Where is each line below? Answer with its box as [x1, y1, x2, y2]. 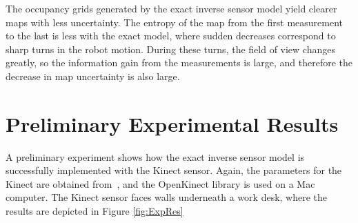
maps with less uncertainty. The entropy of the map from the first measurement [6, 14, 343, 29]
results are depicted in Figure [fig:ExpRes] [6, 204, 183, 218]
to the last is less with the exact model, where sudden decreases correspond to [6, 28, 336, 43]
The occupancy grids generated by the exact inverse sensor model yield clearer [6, 1, 337, 15]
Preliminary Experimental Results [6, 109, 339, 137]
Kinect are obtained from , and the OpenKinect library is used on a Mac [6, 176, 315, 191]
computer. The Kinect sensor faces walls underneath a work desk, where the [6, 190, 328, 204]
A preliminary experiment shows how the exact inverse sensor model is [6, 149, 305, 164]
